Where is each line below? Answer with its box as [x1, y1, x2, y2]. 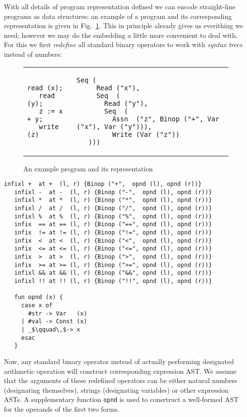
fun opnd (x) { [14, 294, 63, 301]
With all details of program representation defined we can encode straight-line [4, 1, 235, 11]
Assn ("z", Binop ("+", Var [112, 115, 219, 123]
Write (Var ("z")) [112, 130, 180, 138]
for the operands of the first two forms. [4, 403, 120, 414]
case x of [21, 302, 53, 309]
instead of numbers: [4, 49, 62, 59]
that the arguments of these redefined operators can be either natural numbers [4, 375, 237, 385]
